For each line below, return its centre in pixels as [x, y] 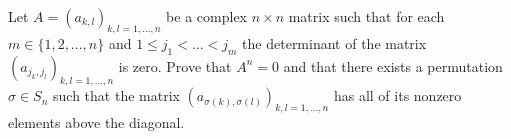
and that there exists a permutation [393, 65]
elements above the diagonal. [96, 122]
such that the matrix [116, 95]
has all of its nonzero [397, 95]
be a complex [206, 16]
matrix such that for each [366, 16]
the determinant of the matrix [334, 42]
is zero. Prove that [175, 65]
